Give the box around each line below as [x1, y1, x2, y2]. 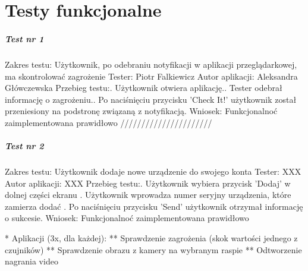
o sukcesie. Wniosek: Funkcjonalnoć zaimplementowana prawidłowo [5, 212, 249, 224]
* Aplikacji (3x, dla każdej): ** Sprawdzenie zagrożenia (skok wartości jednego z [5, 232, 298, 244]
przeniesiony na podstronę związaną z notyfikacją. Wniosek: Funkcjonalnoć [5, 105, 278, 117]
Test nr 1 [5, 32, 44, 45]
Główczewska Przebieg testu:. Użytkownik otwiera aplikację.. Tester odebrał [5, 81, 282, 94]
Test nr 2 [5, 140, 44, 152]
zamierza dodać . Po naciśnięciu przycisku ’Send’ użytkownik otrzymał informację [5, 200, 303, 212]
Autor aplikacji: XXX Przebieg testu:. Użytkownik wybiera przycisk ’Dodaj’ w [5, 177, 291, 189]
